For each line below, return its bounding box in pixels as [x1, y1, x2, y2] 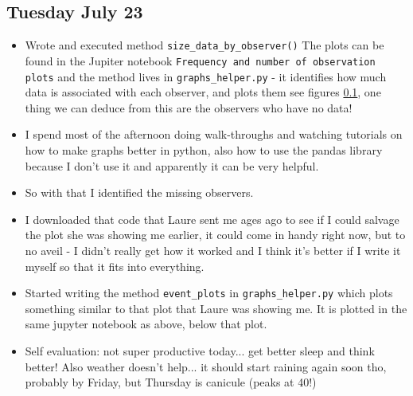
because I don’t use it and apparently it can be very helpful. [25, 157, 319, 174]
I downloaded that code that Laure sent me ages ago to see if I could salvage [25, 210, 399, 227]
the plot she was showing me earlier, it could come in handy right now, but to [25, 226, 406, 243]
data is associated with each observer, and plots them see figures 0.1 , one [25, 84, 381, 100]
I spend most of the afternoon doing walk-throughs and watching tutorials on [25, 126, 403, 143]
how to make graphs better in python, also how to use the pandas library [25, 141, 383, 158]
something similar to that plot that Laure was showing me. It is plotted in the [25, 300, 407, 316]
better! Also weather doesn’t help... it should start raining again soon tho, [25, 358, 387, 374]
